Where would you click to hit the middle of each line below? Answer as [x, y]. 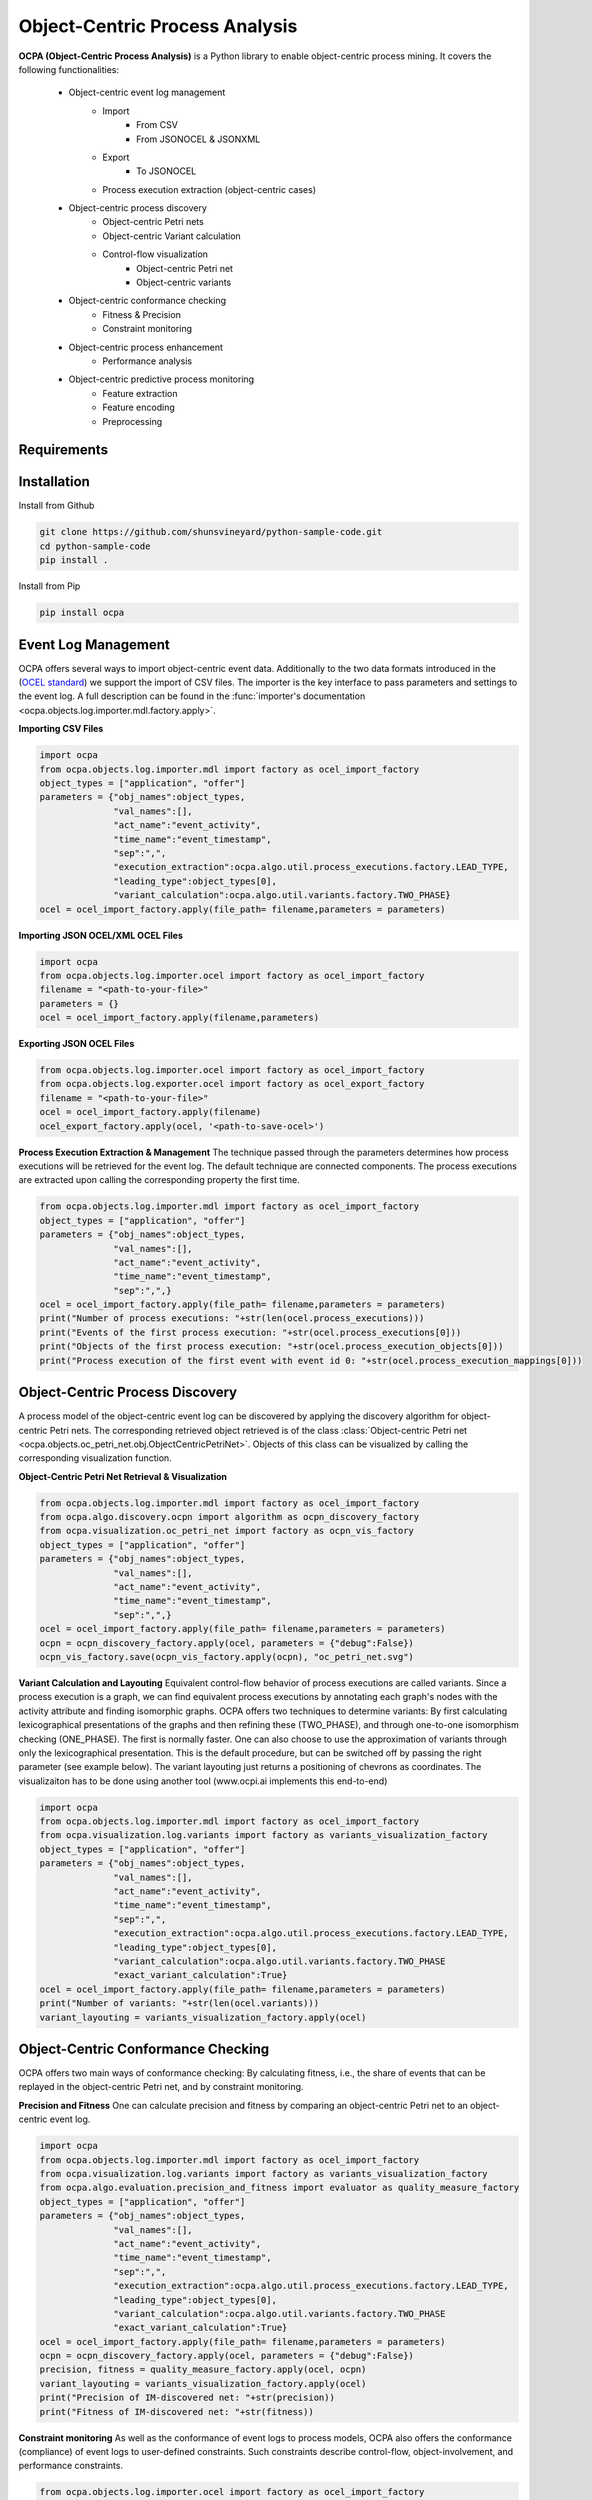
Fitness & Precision [142, 314]
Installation [54, 481]
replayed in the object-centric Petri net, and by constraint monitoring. [161, 2087]
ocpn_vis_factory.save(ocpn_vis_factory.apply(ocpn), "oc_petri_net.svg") [227, 1656]
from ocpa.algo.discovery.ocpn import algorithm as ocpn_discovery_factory [229, 1517]
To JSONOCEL [166, 171]
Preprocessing [132, 421]
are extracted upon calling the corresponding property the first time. [159, 1180]
